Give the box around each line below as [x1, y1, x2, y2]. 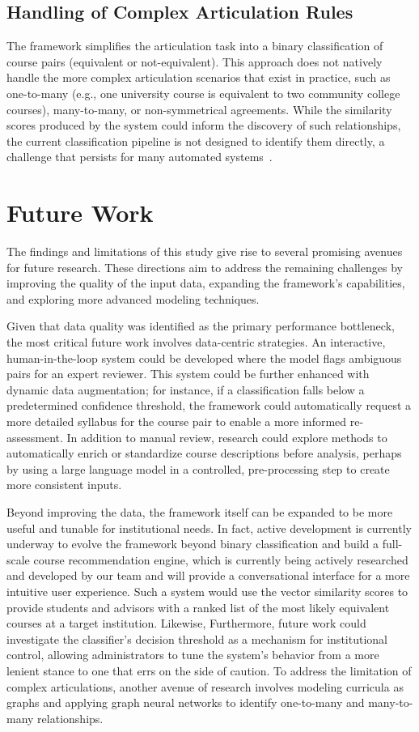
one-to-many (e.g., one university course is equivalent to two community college [6, 84, 400, 101]
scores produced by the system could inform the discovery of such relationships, [6, 117, 401, 134]
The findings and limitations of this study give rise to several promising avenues [6, 243, 403, 260]
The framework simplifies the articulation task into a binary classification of [6, 37, 383, 54]
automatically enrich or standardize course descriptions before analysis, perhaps [6, 445, 402, 462]
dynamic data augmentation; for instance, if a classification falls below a [6, 381, 365, 398]
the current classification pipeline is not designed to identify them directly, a [6, 132, 385, 149]
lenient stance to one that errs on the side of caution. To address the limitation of [6, 662, 412, 679]
